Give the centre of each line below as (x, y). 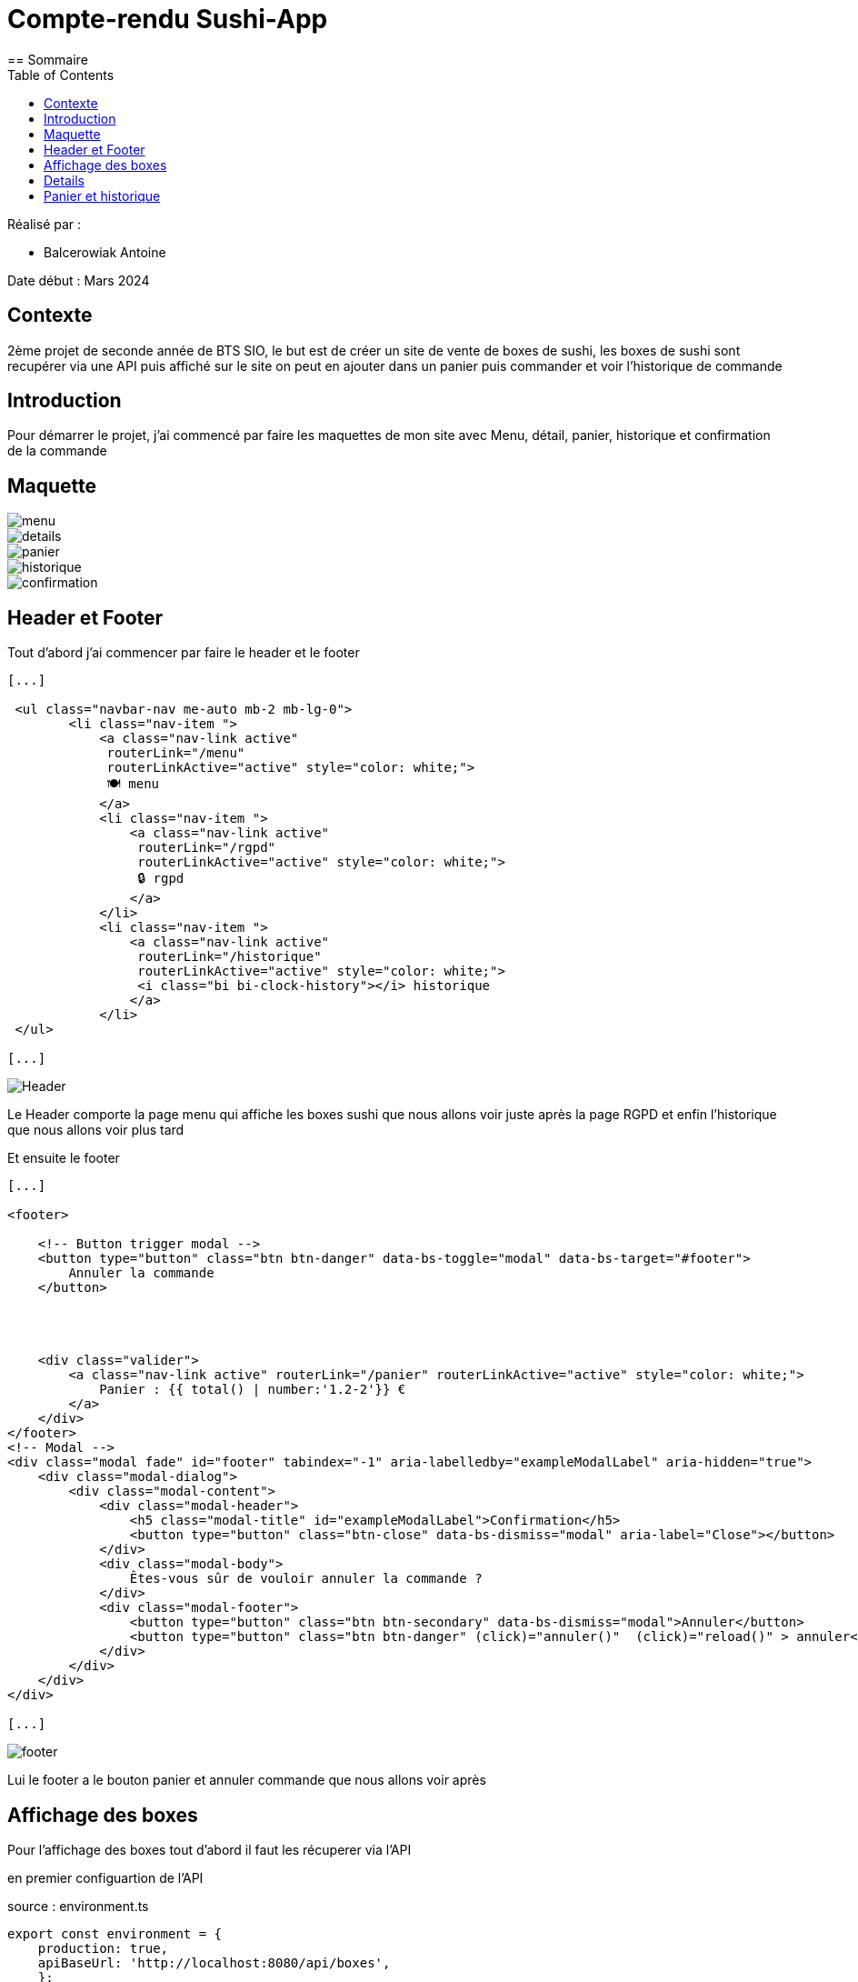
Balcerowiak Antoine (105, 252)
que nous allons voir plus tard (96, 1130)
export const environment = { (115, 1933)
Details (64, 180)
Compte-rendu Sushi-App (168, 19)
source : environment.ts (78, 1906)
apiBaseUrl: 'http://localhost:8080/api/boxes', (214, 1962)
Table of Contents (61, 75)
